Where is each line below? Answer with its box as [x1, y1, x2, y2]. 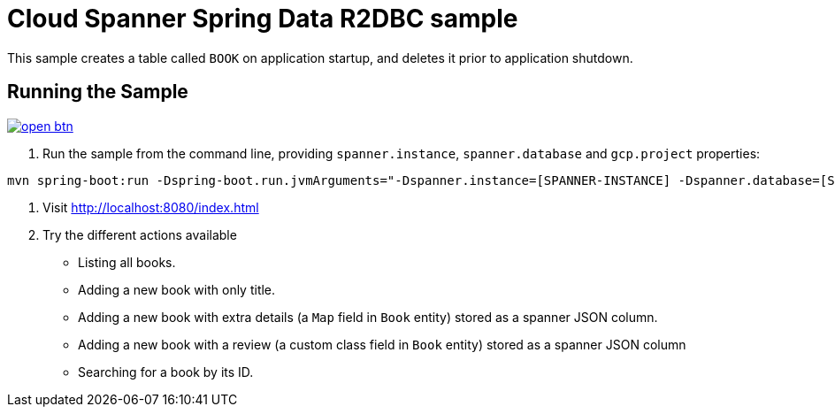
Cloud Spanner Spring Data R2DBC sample [7, 4, 518, 34]
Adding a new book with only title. [78, 281, 276, 297]
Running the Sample [7, 80, 188, 103]
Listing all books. [78, 254, 176, 270]
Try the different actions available [42, 226, 237, 242]
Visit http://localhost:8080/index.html [42, 199, 259, 215]
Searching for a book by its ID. [78, 364, 254, 379]
